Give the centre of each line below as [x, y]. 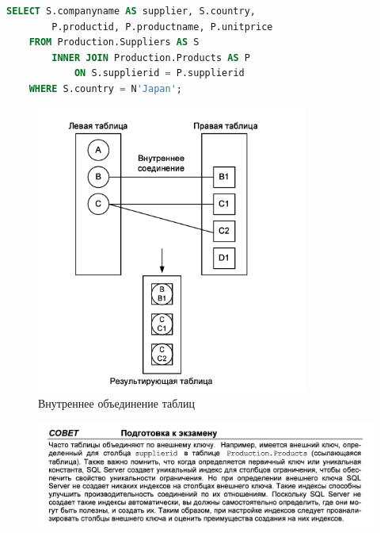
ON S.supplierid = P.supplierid [159, 73]
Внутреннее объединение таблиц [116, 403]
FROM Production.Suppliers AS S [114, 42]
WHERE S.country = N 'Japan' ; [105, 88]
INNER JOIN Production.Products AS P [151, 58]
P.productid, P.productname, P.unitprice [162, 27]
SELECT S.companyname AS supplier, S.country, [131, 11]
